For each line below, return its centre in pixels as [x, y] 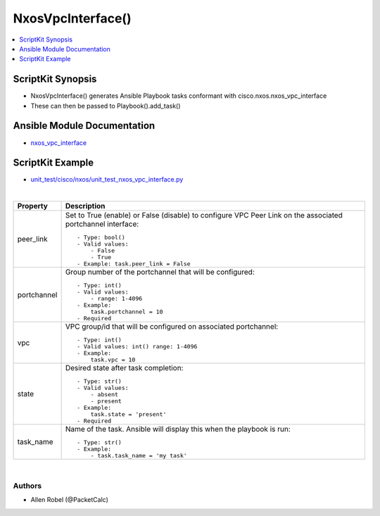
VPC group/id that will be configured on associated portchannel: [172, 327]
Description [85, 206]
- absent [104, 395]
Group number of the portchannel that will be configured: [160, 272]
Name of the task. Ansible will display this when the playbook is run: [178, 429]
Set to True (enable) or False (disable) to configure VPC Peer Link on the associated [204, 215]
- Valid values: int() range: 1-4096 [137, 347]
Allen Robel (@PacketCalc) [70, 500]
